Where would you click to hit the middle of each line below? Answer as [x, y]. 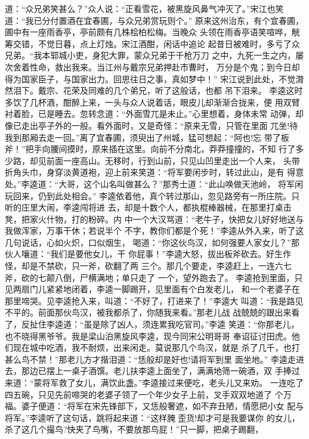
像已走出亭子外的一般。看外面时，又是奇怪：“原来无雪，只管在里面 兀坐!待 [152, 125]
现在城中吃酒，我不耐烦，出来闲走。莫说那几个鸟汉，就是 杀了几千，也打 [156, 347]
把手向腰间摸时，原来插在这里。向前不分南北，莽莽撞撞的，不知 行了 [160, 149]
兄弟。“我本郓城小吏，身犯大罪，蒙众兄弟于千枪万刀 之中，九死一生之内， [150, 55]
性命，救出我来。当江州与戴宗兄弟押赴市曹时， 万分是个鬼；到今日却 [165, 67]
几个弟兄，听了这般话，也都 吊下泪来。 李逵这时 [208, 90]
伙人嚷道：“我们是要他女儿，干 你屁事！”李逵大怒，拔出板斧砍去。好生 [144, 254]
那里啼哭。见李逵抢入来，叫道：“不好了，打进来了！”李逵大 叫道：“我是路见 [154, 300]
